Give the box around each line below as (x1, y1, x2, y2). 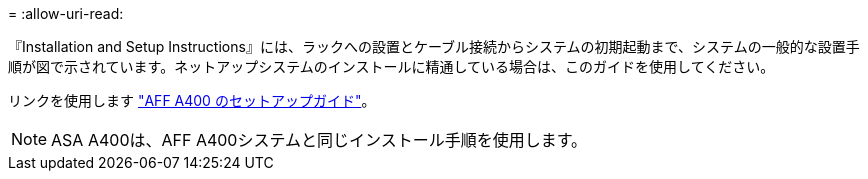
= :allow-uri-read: (8, 5, 124, 22)
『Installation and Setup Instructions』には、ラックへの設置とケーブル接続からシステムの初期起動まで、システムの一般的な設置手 (8, 38, 860, 55)
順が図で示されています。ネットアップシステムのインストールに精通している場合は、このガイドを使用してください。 (8, 58, 775, 75)
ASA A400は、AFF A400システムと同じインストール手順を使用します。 (51, 130, 588, 150)
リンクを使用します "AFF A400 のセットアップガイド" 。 (8, 92, 376, 109)
